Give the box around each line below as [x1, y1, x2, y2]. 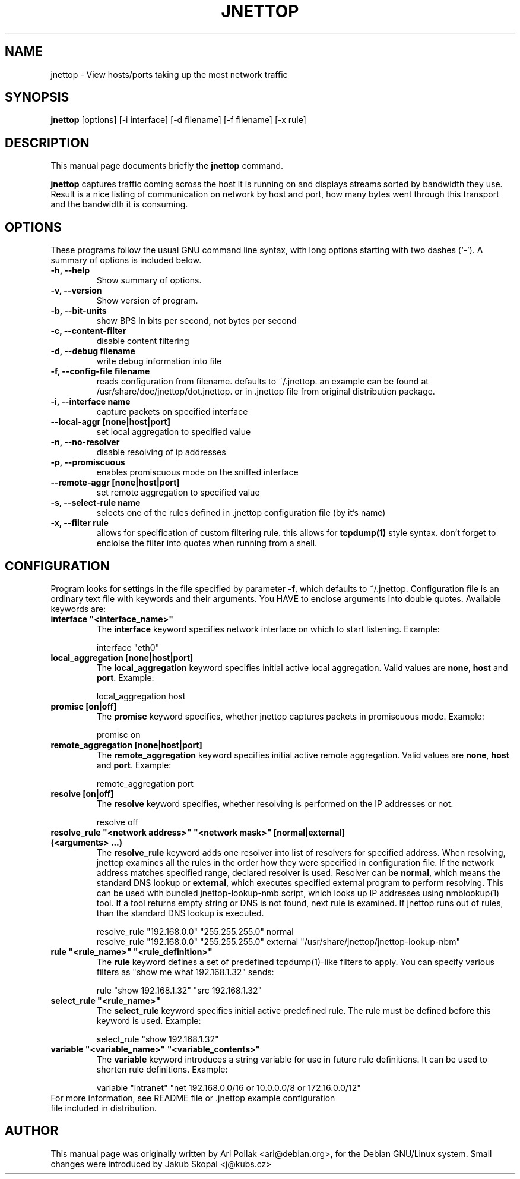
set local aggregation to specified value [96, 427, 251, 437]
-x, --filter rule [50, 518, 109, 528]
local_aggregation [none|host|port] [50, 652, 194, 663]
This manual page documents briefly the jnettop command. [50, 160, 284, 171]
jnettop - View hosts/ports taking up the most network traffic [50, 69, 288, 80]
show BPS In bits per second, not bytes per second [96, 316, 297, 326]
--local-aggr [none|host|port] [50, 417, 170, 427]
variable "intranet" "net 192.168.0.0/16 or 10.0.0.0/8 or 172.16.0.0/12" [96, 1082, 361, 1093]
